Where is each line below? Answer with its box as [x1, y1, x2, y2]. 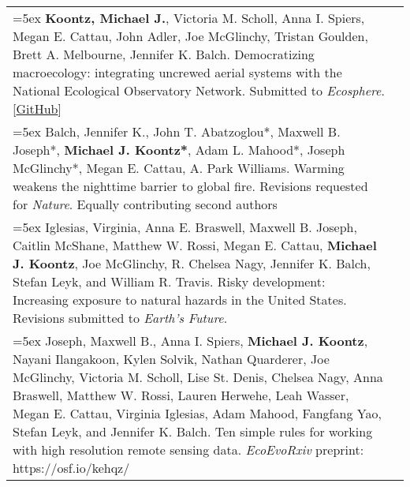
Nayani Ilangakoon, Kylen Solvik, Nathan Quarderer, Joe [13, 350, 330, 368]
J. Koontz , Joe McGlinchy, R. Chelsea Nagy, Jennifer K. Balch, [13, 254, 371, 272]
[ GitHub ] [13, 99, 61, 118]
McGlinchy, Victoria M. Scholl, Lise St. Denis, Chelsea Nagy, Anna [13, 368, 383, 386]
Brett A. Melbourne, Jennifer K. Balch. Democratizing [13, 45, 315, 63]
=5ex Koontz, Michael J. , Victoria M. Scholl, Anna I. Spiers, [13, 9, 365, 27]
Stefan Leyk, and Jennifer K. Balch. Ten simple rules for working [13, 422, 373, 440]
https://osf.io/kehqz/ [13, 459, 130, 477]
